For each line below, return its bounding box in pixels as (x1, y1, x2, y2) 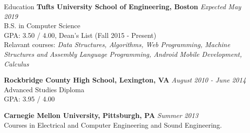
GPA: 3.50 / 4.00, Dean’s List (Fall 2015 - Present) (4, 30, 157, 40)
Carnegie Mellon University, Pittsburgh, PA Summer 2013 (4, 110, 198, 120)
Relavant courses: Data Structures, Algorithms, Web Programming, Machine (4, 39, 231, 50)
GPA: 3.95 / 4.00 (4, 94, 55, 104)
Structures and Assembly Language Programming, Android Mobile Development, (4, 49, 242, 59)
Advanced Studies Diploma (4, 84, 85, 94)
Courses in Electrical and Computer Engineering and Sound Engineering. (4, 119, 222, 130)
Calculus (4, 58, 29, 68)
